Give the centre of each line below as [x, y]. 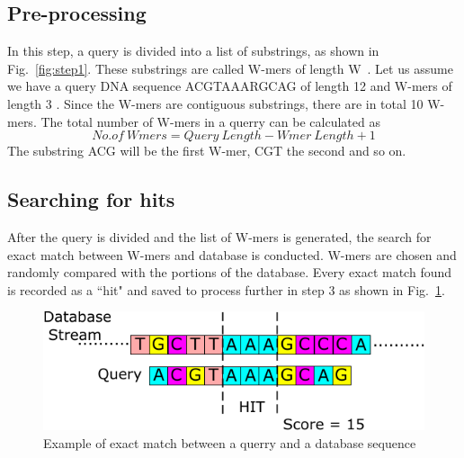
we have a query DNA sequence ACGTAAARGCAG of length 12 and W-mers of [230, 86]
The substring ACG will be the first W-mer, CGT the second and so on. [207, 151]
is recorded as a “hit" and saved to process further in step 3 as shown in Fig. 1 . [226, 289]
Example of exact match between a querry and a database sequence [230, 442]
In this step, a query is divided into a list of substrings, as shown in [193, 51]
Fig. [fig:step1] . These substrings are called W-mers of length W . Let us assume [230, 68]
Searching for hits [91, 199]
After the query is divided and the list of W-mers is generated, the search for [219, 236]
